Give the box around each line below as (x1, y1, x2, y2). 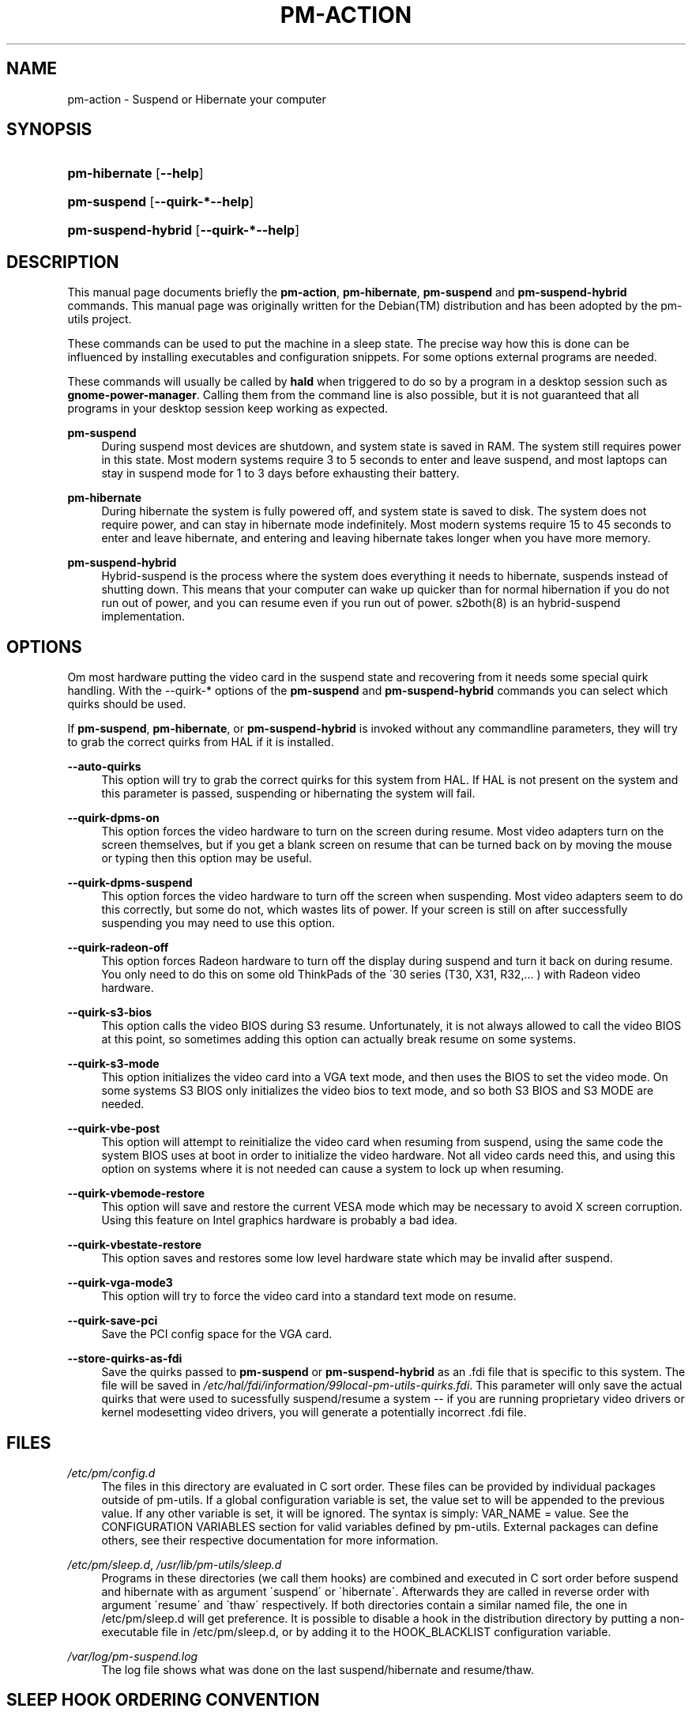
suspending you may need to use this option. (101, 916, 336, 930)
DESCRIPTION (6, 251, 119, 272)
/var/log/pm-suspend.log (67, 1649, 198, 1663)
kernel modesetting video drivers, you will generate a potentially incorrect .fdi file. (101, 1405, 527, 1420)
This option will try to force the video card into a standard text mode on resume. (101, 1289, 517, 1303)
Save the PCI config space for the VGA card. (101, 1327, 333, 1341)
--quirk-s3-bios (67, 1005, 152, 1020)
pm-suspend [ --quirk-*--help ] (67, 194, 254, 210)
